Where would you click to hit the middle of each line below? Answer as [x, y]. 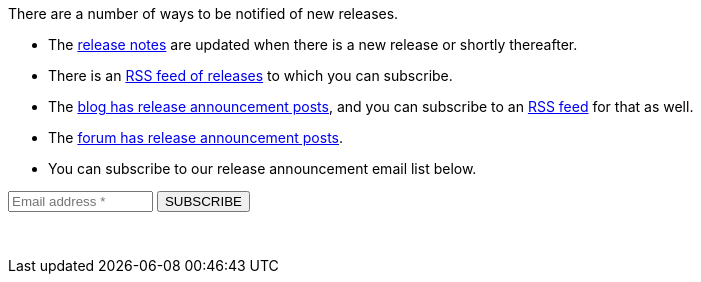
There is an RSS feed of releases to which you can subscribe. [250, 75]
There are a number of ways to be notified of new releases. [203, 13]
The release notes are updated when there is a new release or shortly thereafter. [313, 44]
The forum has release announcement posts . [196, 137]
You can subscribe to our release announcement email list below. [262, 168]
